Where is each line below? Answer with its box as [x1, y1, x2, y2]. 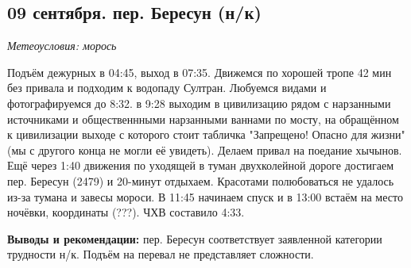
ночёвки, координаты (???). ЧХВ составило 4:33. [7, 204, 245, 220]
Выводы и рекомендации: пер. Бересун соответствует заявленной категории [7, 230, 382, 247]
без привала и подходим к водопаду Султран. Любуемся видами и [7, 79, 327, 96]
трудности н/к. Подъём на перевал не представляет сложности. [7, 246, 314, 262]
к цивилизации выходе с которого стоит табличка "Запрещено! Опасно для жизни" [7, 126, 405, 143]
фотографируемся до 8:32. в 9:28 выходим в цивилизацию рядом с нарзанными [7, 94, 391, 111]
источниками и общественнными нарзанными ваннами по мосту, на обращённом [7, 110, 399, 127]
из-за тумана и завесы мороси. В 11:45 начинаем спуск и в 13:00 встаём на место [7, 188, 403, 205]
